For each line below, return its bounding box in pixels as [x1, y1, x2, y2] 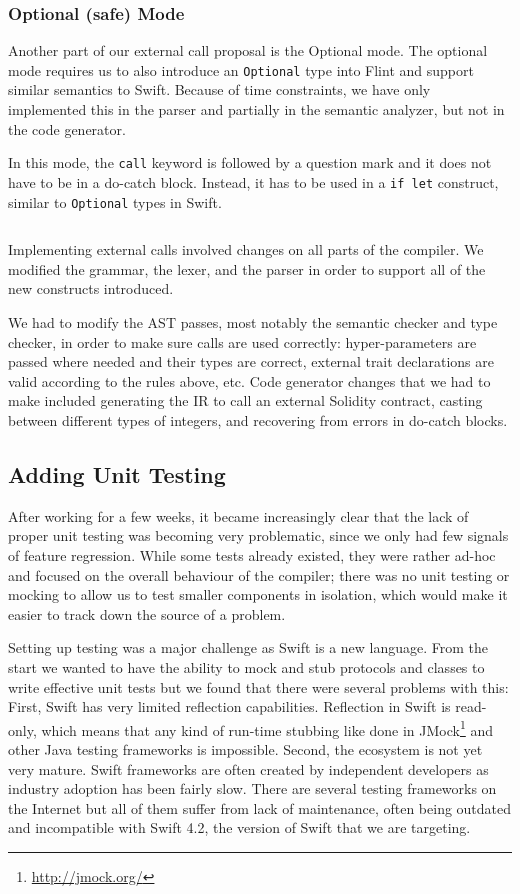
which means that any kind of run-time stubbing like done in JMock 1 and [41, 716, 494, 740]
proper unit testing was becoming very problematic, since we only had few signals [8, 525, 509, 546]
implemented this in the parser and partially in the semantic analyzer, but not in [8, 99, 505, 120]
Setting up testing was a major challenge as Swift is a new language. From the [8, 637, 489, 658]
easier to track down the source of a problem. [8, 603, 286, 624]
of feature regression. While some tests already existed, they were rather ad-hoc [8, 544, 496, 565]
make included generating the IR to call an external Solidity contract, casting [8, 390, 483, 411]
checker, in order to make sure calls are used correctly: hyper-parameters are [8, 331, 477, 352]
